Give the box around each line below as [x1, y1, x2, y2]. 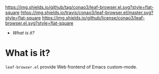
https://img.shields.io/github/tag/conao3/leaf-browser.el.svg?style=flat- [5, 4, 154, 10]
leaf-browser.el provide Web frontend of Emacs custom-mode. [5, 63, 138, 69]
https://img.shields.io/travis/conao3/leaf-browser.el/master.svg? [21, 9, 154, 15]
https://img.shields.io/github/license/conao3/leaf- [42, 15, 145, 20]
